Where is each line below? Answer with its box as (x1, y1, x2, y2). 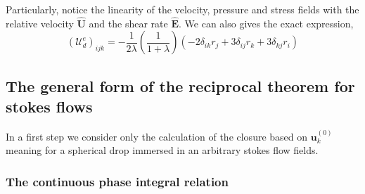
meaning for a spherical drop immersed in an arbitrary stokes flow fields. (6, 143, 319, 157)
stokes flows (6, 96, 93, 117)
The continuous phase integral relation (6, 172, 229, 190)
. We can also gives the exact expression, (179, 15, 354, 30)
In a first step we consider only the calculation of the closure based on (6, 129, 308, 143)
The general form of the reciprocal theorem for (6, 75, 355, 96)
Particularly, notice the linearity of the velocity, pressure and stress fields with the (6, 2, 359, 16)
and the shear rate (89, 15, 168, 30)
